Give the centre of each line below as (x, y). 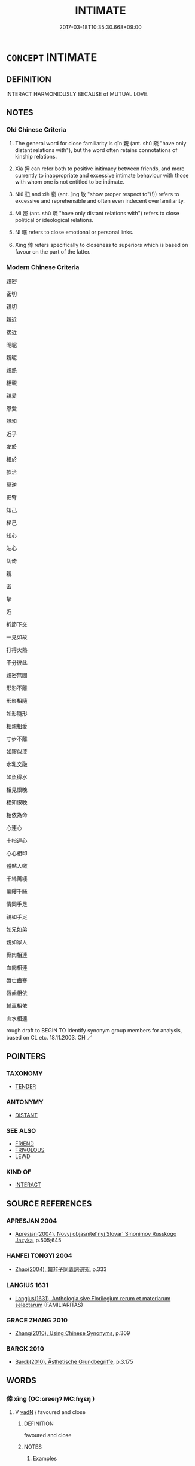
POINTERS (26, 1057)
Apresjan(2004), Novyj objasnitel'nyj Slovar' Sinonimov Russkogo (96, 1234)
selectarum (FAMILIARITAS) (49, 1305)
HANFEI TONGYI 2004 (39, 1255)
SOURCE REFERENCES (49, 1204)
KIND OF (19, 1172)
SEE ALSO (21, 1130)
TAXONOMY (25, 1074)
